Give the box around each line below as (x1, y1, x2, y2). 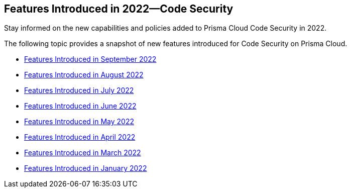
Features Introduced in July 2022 (24, 86, 134, 95)
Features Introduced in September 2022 (24, 55, 157, 64)
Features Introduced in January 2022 (24, 164, 147, 173)
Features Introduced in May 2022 (24, 117, 134, 126)
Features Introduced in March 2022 (24, 148, 141, 157)
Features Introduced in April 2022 (24, 133, 136, 142)
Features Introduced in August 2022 (24, 70, 144, 79)
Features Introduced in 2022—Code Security (4, 3, 233, 15)
